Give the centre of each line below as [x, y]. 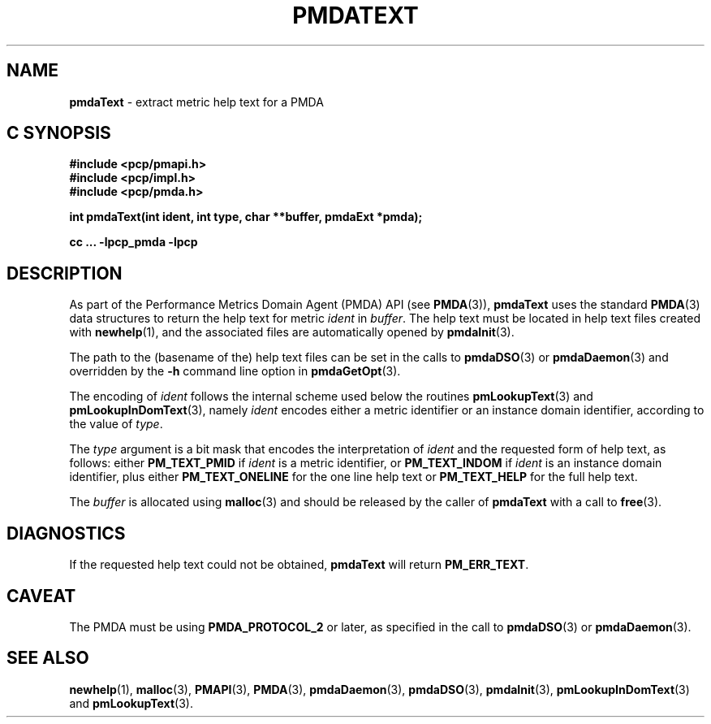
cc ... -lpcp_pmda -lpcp [134, 242]
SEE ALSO [48, 658]
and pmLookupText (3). [131, 703]
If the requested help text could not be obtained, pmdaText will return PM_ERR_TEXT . [299, 565]
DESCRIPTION [65, 273]
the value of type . [116, 424]
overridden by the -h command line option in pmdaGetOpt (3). [235, 371]
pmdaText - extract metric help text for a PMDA [196, 102]
